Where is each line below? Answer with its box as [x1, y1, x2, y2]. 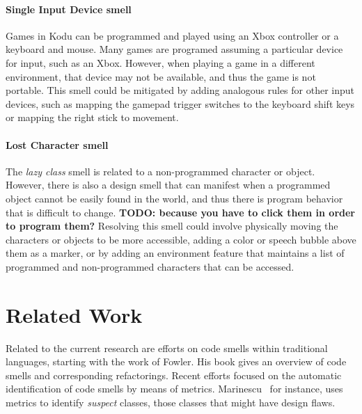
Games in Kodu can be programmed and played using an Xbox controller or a [6, 28, 339, 42]
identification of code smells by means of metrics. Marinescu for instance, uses [6, 381, 343, 396]
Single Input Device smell [6, 1, 132, 16]
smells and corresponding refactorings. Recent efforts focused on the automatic [6, 367, 342, 382]
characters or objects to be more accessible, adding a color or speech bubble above [6, 232, 356, 246]
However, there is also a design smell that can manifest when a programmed [6, 177, 331, 192]
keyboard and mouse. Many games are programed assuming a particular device [6, 42, 343, 56]
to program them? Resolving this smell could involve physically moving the [6, 218, 338, 233]
